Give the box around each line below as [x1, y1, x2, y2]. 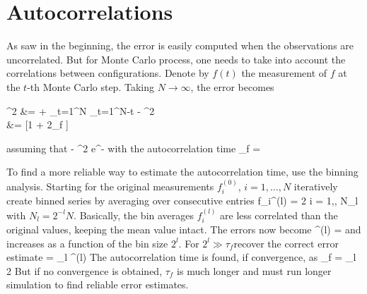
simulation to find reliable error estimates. [6, 277, 189, 292]
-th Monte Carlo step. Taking [27, 79, 154, 94]
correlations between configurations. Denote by [6, 66, 209, 80]
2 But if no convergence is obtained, [6, 263, 163, 278]
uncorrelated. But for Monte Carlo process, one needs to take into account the [6, 51, 346, 66]
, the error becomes [190, 79, 274, 94]
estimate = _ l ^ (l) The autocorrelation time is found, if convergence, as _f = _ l [6, 250, 356, 264]
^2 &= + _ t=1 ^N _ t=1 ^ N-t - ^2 [6, 103, 155, 118]
